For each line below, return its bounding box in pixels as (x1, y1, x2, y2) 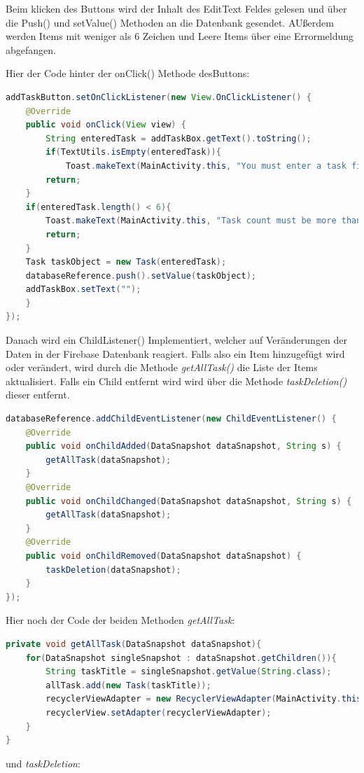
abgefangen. (6, 42, 56, 57)
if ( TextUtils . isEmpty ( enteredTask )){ (45, 147, 221, 158)
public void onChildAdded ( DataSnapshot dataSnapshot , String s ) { (25, 441, 342, 452)
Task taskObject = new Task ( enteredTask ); (25, 257, 227, 267)
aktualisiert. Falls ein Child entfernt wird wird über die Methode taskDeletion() (6, 373, 347, 388)
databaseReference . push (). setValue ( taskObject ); (25, 270, 257, 281)
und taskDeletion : (6, 755, 80, 770)
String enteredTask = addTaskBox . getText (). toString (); (45, 133, 311, 144)
